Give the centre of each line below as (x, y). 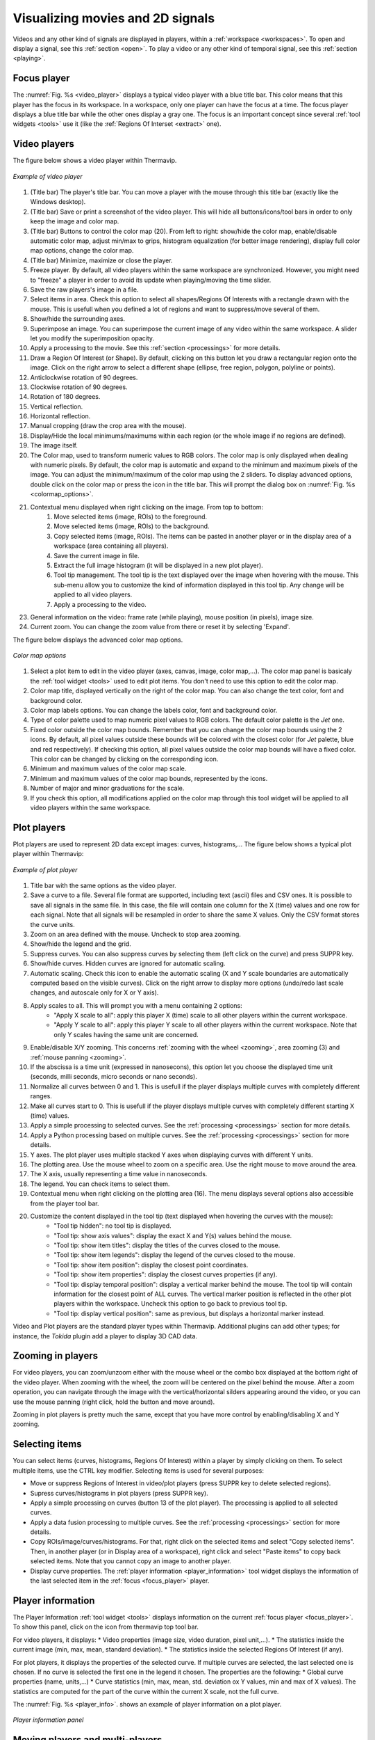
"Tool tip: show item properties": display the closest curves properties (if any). (166, 1274)
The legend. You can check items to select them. (100, 1184)
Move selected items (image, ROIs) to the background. (132, 526)
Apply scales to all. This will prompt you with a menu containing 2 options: (136, 1005)
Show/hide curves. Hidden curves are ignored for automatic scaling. (128, 963)
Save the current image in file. (97, 555)
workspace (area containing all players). (111, 546)
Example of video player (48, 176)
